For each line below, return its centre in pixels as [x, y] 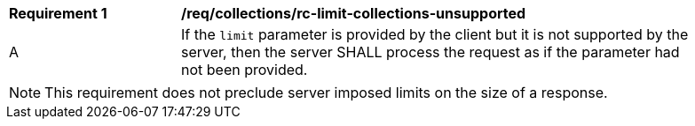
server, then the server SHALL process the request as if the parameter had [430, 52]
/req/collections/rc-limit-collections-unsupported [354, 13]
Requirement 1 [58, 13]
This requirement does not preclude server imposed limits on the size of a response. [326, 93]
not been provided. [245, 70]
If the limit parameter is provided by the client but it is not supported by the [435, 34]
